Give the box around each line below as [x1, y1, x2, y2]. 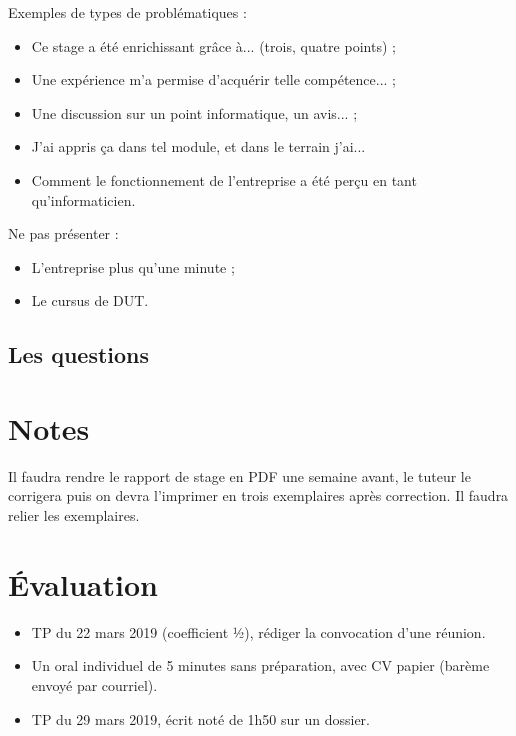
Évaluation [8, 563, 158, 604]
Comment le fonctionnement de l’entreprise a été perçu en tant [31, 169, 417, 190]
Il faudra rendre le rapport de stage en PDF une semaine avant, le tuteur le [8, 465, 471, 486]
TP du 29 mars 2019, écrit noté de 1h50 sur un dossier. [31, 708, 370, 729]
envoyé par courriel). [31, 674, 158, 695]
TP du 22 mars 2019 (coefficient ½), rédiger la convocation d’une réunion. [31, 621, 486, 642]
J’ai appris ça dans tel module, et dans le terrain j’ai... [31, 136, 366, 157]
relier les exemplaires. [8, 505, 140, 526]
